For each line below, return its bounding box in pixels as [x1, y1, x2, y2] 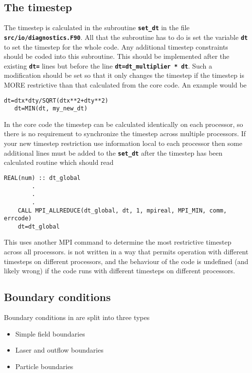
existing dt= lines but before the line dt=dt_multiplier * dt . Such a [4, 60, 212, 71]
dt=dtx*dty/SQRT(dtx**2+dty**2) [4, 97, 108, 104]
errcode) [4, 215, 32, 222]
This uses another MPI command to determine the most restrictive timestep [4, 237, 232, 247]
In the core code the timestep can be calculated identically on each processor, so [4, 119, 243, 129]
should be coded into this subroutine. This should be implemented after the [4, 51, 230, 61]
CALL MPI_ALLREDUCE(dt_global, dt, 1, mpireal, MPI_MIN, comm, [18, 207, 227, 214]
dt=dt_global [18, 223, 60, 230]
